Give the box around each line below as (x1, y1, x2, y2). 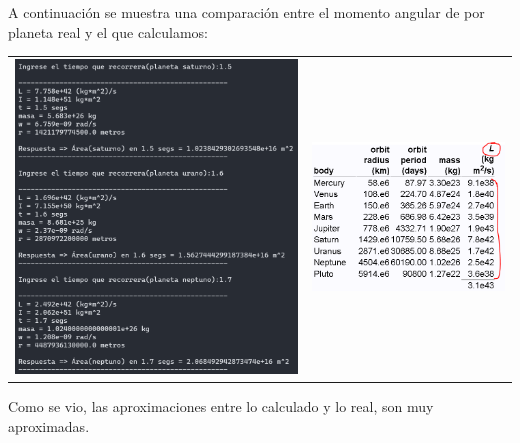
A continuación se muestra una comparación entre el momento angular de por (8, 2, 485, 22)
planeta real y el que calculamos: (8, 21, 208, 42)
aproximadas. (8, 415, 90, 436)
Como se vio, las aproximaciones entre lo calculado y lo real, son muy (8, 396, 434, 417)
